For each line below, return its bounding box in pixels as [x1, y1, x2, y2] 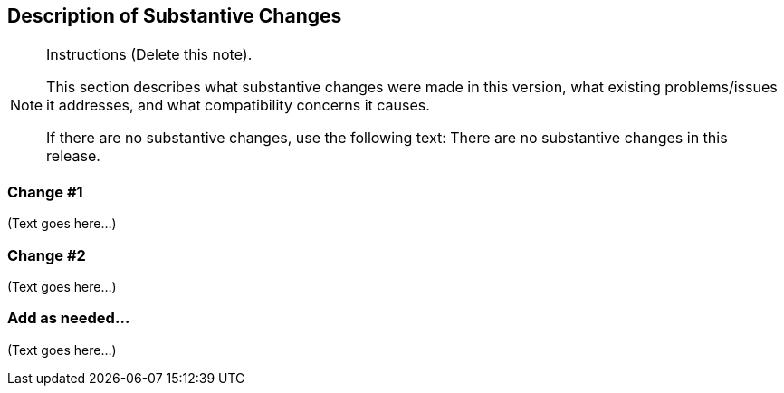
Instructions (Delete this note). [46, 45, 253, 64]
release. [46, 147, 100, 166]
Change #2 [7, 245, 86, 264]
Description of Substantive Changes [7, 5, 342, 27]
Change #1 [7, 182, 83, 201]
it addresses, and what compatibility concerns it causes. [46, 96, 430, 115]
